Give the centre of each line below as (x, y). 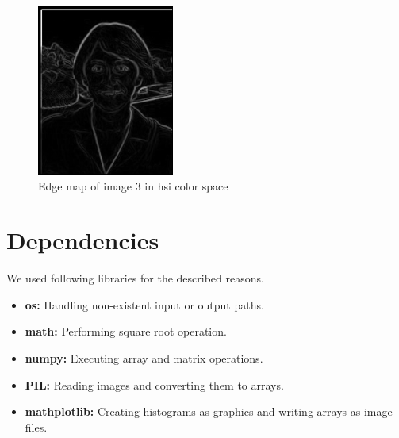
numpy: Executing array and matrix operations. (144, 358)
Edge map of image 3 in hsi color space (133, 185)
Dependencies (83, 240)
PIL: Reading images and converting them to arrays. (154, 384)
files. (36, 426)
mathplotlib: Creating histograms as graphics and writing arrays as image (209, 411)
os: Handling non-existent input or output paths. (144, 304)
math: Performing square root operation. (126, 331)
